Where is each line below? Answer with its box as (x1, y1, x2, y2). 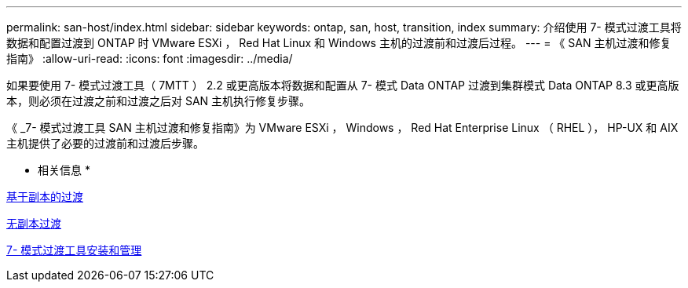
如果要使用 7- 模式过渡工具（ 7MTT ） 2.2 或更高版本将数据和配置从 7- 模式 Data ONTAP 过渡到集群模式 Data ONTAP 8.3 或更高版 (6, 78, 679, 92)
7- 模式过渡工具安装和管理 (6, 243, 142, 257)
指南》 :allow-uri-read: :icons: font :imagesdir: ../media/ (6, 52, 293, 65)
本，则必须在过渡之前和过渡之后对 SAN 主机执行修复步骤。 (6, 94, 311, 108)
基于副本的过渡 (6, 190, 83, 203)
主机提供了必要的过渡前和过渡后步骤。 (6, 137, 204, 150)
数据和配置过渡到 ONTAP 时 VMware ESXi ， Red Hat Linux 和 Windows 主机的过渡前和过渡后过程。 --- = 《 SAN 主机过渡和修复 (6, 36, 672, 49)
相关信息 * (38, 163, 90, 177)
